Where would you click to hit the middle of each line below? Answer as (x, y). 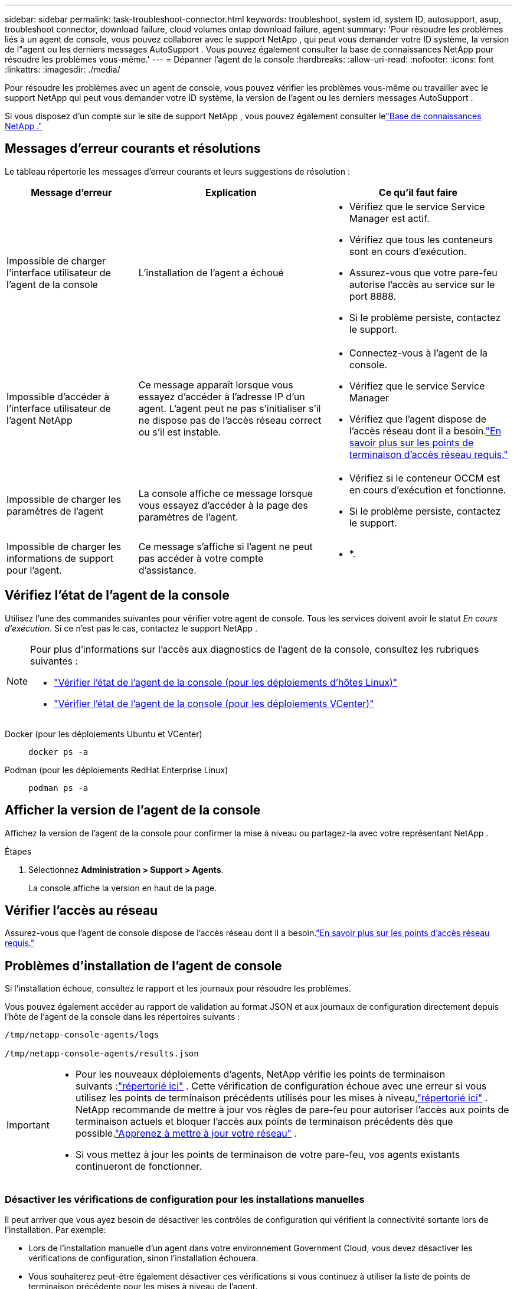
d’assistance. (167, 570)
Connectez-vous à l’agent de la (418, 353)
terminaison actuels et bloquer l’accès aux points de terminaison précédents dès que (264, 1122)
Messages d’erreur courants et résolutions (133, 149)
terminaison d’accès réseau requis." (428, 454)
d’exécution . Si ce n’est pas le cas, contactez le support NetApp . (131, 628)
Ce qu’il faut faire (418, 192)
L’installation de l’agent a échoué (211, 272)
